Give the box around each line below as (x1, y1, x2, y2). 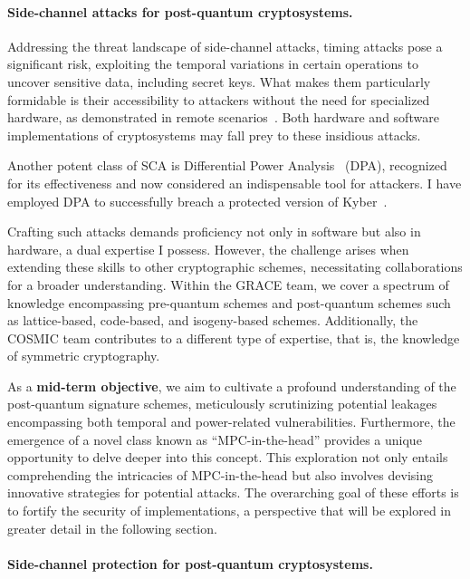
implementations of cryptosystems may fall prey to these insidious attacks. (7, 125, 421, 144)
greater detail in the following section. (7, 518, 217, 537)
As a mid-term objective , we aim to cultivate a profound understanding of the (7, 376, 456, 395)
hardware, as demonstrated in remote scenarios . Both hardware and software (7, 108, 439, 127)
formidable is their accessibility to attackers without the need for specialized (7, 90, 430, 109)
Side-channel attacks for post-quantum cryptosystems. (7, 2, 353, 21)
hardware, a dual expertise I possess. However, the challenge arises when (7, 239, 409, 258)
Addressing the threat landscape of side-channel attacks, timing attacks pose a (7, 36, 443, 55)
